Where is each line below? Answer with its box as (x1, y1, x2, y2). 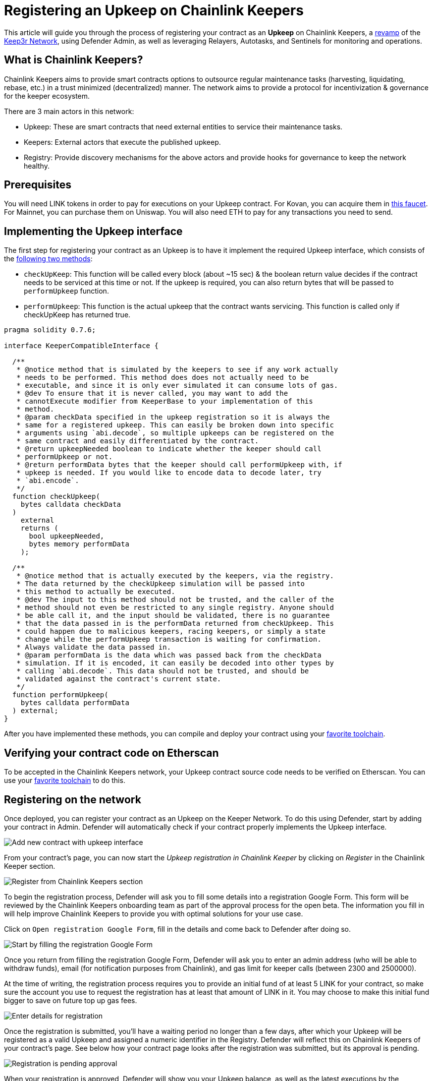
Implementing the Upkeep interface (4, 225, 183, 238)
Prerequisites (4, 179, 71, 191)
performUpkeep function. (24, 287, 109, 296)
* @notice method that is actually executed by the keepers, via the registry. (16, 572, 334, 580)
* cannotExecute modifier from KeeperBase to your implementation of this (16, 397, 313, 406)
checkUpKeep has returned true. (24, 310, 131, 319)
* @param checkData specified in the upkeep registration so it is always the (16, 413, 330, 421)
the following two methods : (4, 254, 93, 263)
